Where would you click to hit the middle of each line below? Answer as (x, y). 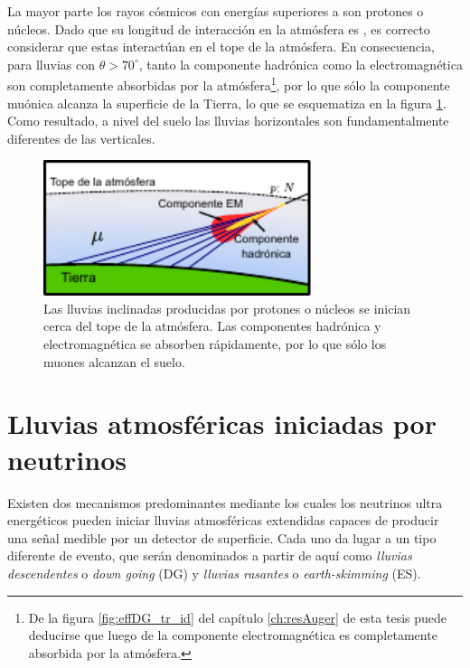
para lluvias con (51, 64)
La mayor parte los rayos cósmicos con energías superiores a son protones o (216, 11)
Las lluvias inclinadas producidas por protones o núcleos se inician (227, 308)
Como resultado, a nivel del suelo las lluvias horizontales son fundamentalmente (228, 121)
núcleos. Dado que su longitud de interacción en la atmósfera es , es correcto (219, 28)
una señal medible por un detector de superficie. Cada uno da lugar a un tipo (222, 537)
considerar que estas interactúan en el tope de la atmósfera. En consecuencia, (221, 47)
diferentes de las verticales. (81, 138)
